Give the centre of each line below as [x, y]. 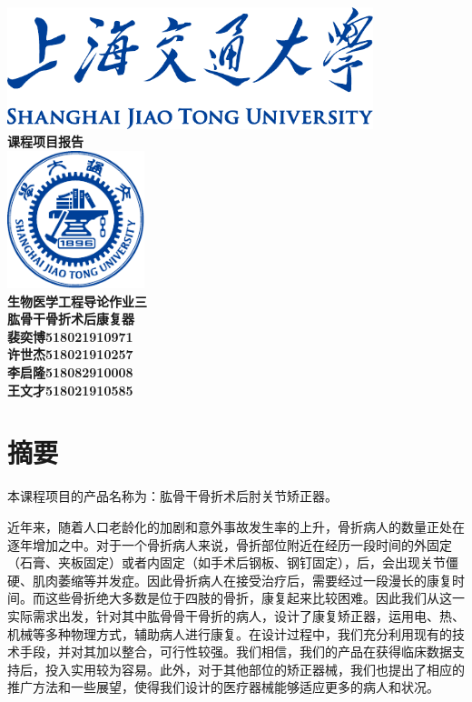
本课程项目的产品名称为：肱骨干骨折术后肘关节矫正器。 [172, 496]
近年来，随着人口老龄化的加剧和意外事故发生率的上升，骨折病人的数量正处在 [236, 526]
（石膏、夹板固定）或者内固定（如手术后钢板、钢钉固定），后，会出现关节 [226, 562]
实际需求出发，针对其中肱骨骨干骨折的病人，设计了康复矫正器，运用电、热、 [236, 615]
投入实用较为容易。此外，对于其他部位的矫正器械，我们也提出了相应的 [255, 669]
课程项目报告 [45, 141]
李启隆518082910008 [70, 372]
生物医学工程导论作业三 [77, 301]
